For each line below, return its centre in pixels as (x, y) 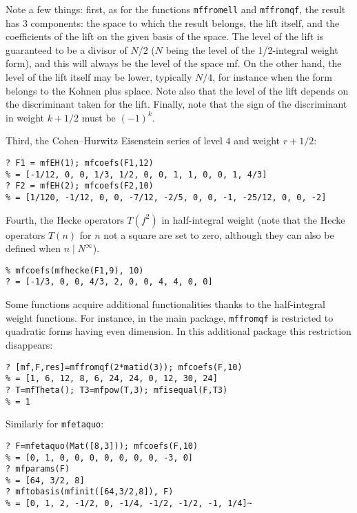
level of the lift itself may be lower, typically (99, 77)
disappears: (29, 344)
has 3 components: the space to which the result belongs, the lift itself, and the (173, 22)
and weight (257, 141)
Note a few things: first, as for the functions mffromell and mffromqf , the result (176, 9)
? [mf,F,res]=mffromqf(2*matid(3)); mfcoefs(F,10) (124, 367)
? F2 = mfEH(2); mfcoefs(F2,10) (80, 186)
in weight (25, 117)
